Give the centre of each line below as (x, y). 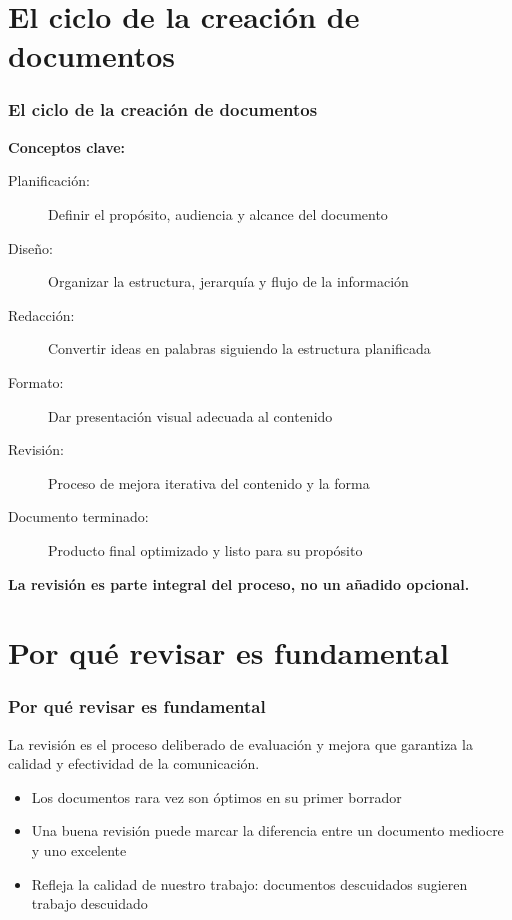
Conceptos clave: (67, 146)
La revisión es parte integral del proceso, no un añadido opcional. (239, 583)
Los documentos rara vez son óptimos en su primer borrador (216, 796)
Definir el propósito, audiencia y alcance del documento (218, 213)
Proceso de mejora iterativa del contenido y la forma (209, 482)
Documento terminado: (78, 516)
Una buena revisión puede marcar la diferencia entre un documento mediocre (267, 830)
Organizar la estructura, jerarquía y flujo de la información (228, 281)
